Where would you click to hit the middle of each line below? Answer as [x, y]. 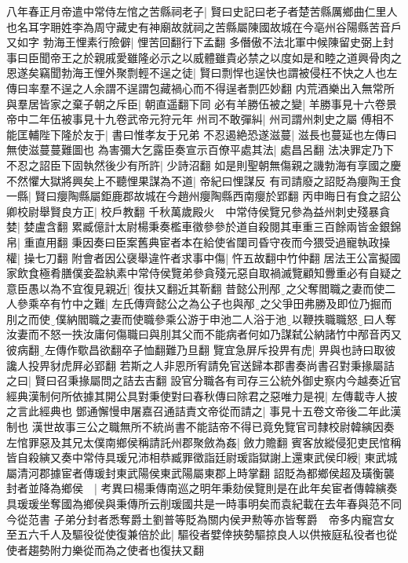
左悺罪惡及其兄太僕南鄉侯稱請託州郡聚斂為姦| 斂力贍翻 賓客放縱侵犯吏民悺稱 [204, 442]
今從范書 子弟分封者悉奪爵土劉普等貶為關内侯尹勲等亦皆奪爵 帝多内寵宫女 [200, 519]
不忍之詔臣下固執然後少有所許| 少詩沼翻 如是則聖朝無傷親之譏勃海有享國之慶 [204, 165]
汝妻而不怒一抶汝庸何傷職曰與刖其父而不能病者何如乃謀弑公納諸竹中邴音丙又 [204, 334]
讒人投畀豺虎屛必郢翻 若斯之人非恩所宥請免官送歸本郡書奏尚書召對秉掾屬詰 [200, 365]
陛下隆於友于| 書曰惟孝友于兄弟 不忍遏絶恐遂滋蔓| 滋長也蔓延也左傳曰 [218, 134]
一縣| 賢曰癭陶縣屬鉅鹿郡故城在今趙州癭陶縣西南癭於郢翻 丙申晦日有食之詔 [199, 196]
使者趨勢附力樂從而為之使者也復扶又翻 [105, 549]
